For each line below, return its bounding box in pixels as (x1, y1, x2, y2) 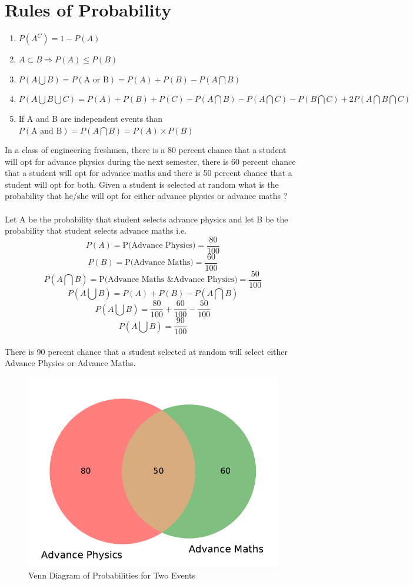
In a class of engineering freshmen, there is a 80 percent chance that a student (5, 144, 287, 156)
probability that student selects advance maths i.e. (5, 224, 187, 237)
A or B (84, 75, 109, 84)
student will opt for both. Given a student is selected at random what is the (5, 178, 279, 190)
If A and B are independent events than (18, 112, 162, 124)
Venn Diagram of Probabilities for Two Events (28, 569, 195, 581)
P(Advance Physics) (122, 241, 196, 250)
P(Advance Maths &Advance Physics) (99, 275, 238, 284)
